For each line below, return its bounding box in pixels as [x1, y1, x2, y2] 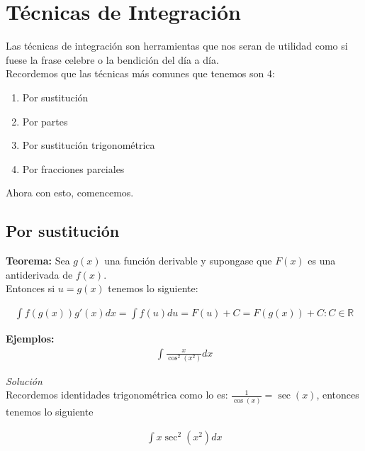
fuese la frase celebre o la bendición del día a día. [6, 52, 219, 67]
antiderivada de [6, 267, 73, 282]
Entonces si [6, 281, 55, 296]
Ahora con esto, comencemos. [6, 185, 134, 200]
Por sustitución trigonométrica [22, 138, 155, 152]
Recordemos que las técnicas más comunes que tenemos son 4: [6, 66, 275, 81]
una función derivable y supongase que [104, 253, 272, 268]
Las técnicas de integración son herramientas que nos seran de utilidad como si [6, 38, 348, 53]
